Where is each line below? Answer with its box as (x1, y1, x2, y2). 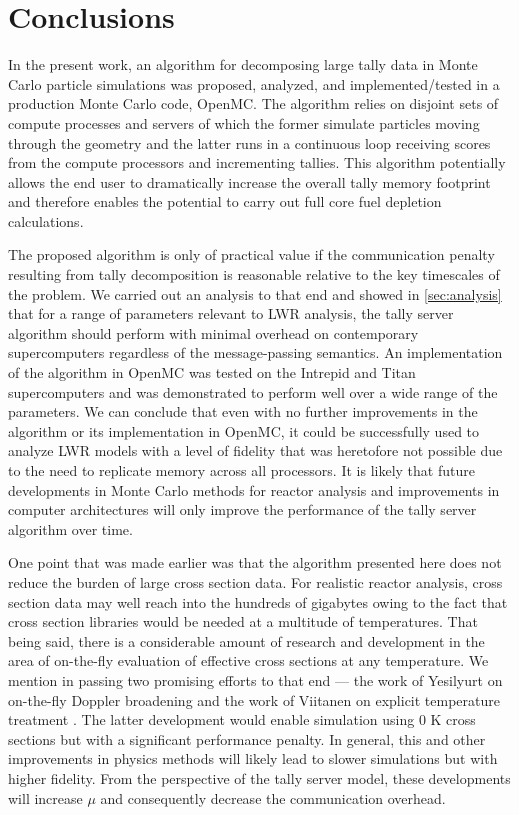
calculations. (8, 210, 84, 231)
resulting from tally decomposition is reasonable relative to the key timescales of (8, 264, 500, 285)
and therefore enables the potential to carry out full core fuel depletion (8, 191, 442, 212)
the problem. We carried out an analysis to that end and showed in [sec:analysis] (8, 283, 502, 304)
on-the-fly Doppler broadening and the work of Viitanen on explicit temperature (8, 689, 501, 710)
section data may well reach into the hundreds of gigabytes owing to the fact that (8, 591, 508, 612)
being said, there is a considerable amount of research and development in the (8, 630, 485, 651)
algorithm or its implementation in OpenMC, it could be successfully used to (8, 420, 480, 441)
